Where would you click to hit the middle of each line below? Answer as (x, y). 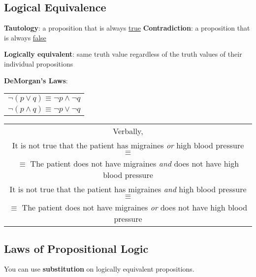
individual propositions (39, 63)
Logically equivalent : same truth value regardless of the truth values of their (123, 54)
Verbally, (128, 131)
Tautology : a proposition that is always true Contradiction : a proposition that (127, 28)
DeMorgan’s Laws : (36, 80)
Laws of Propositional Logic (76, 248)
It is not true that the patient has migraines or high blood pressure (128, 145)
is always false (25, 37)
